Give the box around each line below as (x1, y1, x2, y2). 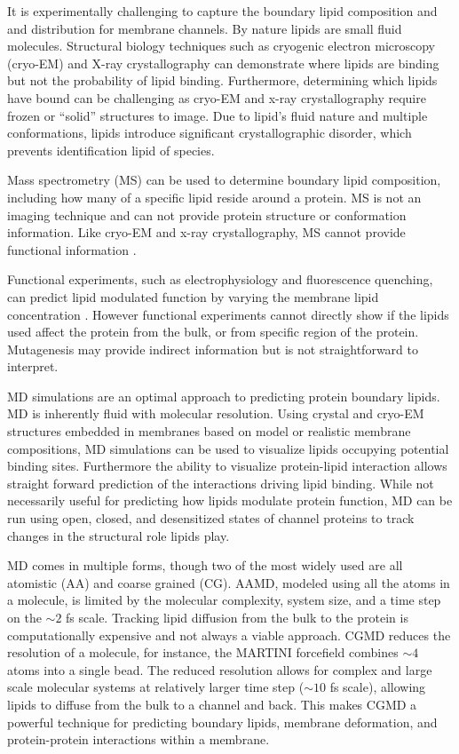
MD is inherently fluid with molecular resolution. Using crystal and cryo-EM (7, 404, 424, 423)
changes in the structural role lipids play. (7, 526, 230, 544)
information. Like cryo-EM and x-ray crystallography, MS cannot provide (7, 223, 406, 242)
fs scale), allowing (329, 678, 426, 696)
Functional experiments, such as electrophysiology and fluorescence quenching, (7, 270, 433, 289)
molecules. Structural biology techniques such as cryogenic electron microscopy (7, 36, 435, 55)
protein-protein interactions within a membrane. (7, 730, 270, 749)
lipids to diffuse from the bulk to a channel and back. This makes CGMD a (7, 694, 417, 713)
